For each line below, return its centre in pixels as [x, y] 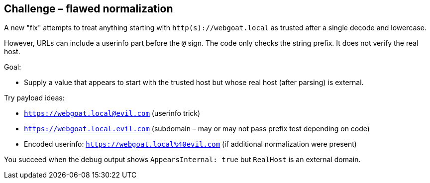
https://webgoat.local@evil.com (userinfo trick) [112, 113]
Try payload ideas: [34, 98]
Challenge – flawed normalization [89, 9]
